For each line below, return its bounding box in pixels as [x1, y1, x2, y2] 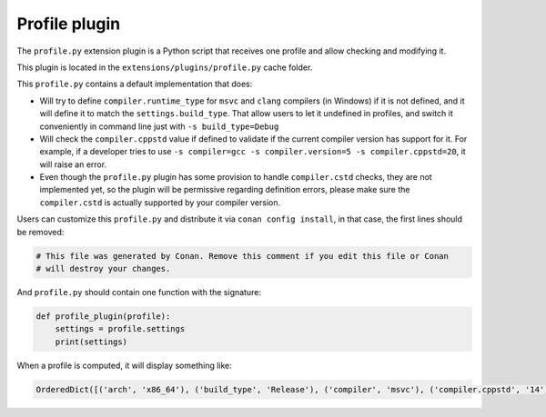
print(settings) [55, 336, 127, 347]
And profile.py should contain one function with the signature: [16, 286, 261, 297]
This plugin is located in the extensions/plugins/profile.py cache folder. [16, 62, 313, 73]
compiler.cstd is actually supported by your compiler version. [39, 196, 281, 208]
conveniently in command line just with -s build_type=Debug [39, 121, 279, 132]
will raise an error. [39, 159, 107, 170]
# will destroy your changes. [35, 263, 171, 273]
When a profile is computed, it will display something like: [16, 360, 232, 371]
